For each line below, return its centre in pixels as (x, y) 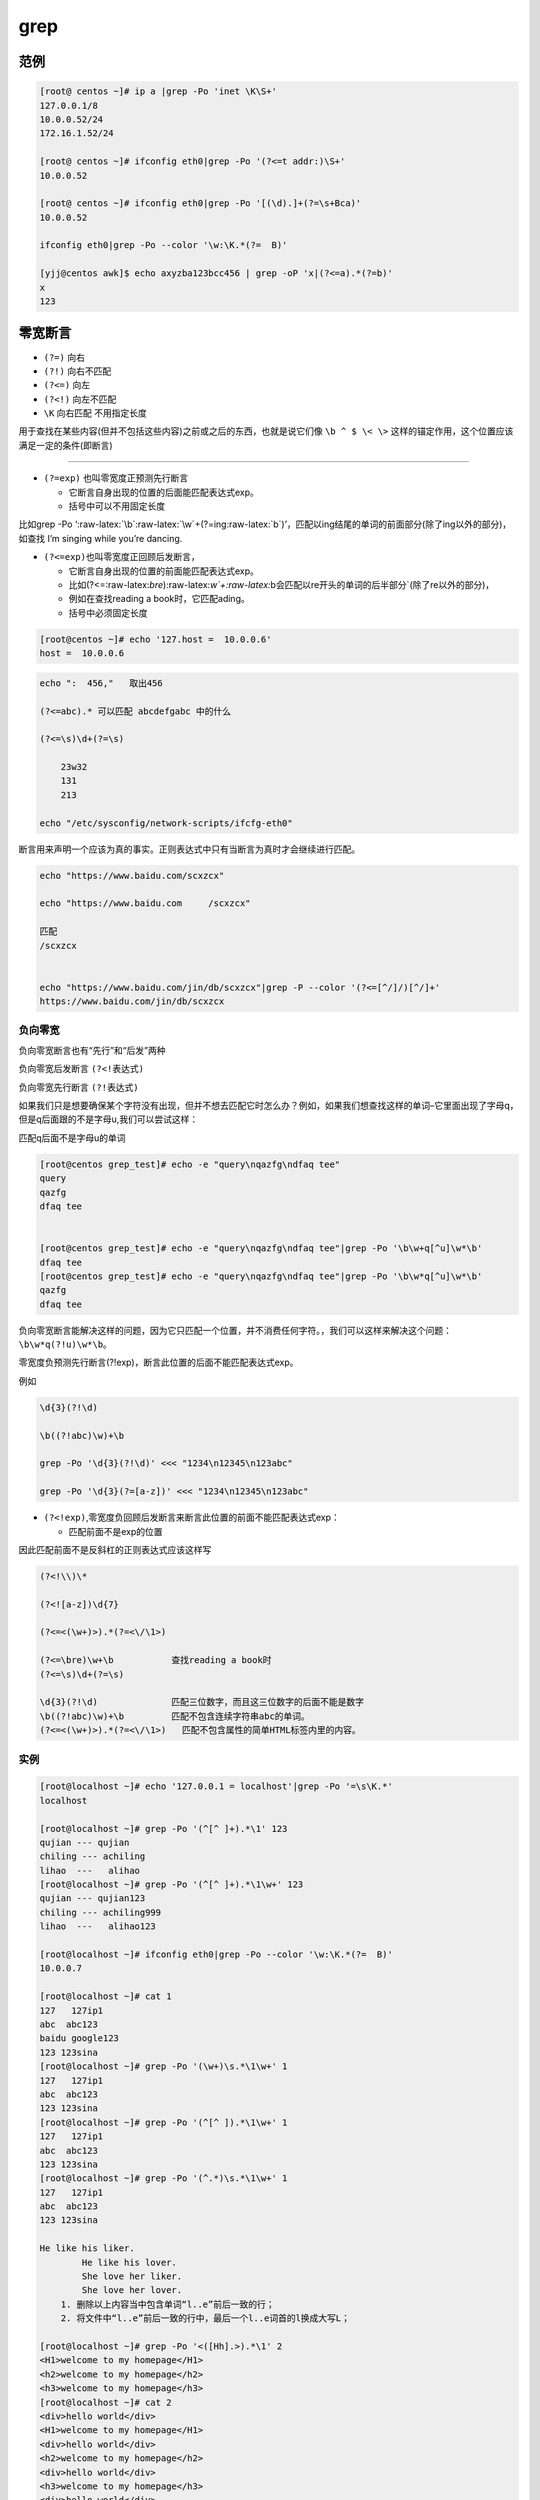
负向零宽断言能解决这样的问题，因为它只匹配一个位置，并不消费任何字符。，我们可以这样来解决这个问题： (235, 1330)
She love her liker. (132, 2276)
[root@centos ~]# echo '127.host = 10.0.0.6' (155, 639)
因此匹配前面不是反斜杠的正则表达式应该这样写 (115, 1549)
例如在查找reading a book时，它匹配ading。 (159, 599)
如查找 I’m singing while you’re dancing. (100, 538)
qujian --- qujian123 (92, 1898)
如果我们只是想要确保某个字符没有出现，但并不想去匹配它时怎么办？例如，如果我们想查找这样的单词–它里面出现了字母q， (268, 1106)
